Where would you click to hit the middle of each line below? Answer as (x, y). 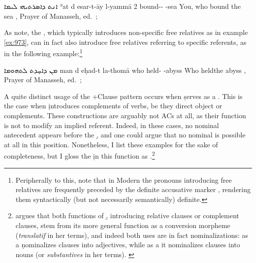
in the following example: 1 (43, 53)
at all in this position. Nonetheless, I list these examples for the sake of (111, 144)
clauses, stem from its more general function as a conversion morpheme (123, 225)
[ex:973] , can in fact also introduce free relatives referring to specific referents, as (125, 42)
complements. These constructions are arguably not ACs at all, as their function (125, 115)
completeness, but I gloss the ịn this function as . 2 (80, 155)
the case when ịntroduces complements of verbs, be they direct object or (113, 106)
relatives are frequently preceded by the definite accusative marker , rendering (133, 189)
